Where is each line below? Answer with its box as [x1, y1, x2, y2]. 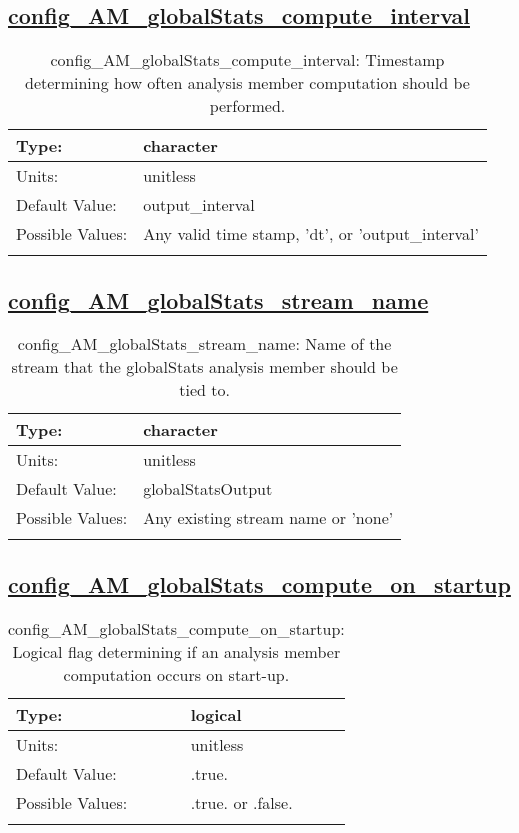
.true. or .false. [190, 790, 293, 814]
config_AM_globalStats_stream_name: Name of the [17, 332, 392, 356]
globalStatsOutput [143, 477, 273, 501]
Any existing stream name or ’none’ [143, 506, 394, 530]
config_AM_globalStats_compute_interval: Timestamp [50, 48, 445, 72]
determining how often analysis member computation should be [25, 71, 470, 95]
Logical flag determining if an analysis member [12, 639, 341, 663]
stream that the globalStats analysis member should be [11, 355, 398, 379]
